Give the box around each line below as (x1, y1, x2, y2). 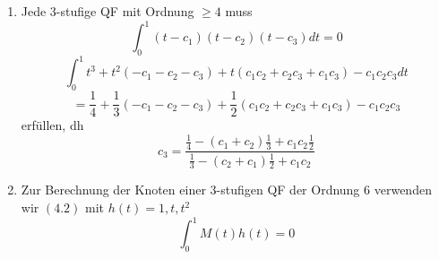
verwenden (374, 180, 432, 199)
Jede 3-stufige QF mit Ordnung (21, 2, 194, 20)
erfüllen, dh (21, 116, 84, 134)
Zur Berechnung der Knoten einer (21, 180, 206, 199)
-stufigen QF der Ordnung (216, 180, 360, 199)
